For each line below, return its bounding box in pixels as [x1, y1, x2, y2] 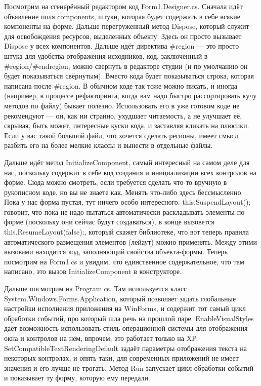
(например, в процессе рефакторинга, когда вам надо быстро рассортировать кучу [4, 90, 257, 101]
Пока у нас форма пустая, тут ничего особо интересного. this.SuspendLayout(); [4, 197, 251, 207]
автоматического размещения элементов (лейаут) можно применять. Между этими [4, 236, 257, 247]
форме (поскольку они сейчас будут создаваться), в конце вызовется [4, 216, 214, 227]
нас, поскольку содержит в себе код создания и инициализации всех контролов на [4, 167, 256, 177]
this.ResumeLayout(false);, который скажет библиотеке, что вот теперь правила [4, 226, 249, 237]
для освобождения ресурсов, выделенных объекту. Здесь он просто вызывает [4, 30, 242, 41]
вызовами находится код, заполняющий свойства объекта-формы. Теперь [4, 246, 228, 257]
